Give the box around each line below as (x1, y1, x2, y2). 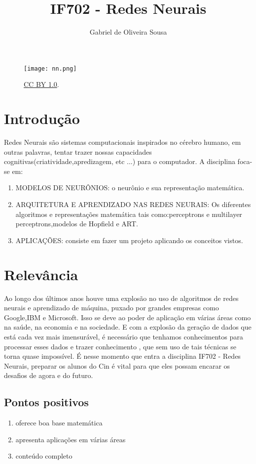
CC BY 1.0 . (24, 79, 59, 89)
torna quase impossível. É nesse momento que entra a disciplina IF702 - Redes (4, 351, 241, 361)
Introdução (4, 108, 80, 128)
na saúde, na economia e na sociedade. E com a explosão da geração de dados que (4, 322, 252, 332)
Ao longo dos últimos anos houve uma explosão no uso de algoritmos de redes (4, 293, 239, 303)
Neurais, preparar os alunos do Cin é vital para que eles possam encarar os (4, 360, 230, 371)
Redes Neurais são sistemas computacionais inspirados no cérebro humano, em (4, 137, 241, 147)
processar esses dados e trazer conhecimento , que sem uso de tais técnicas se (4, 341, 237, 351)
